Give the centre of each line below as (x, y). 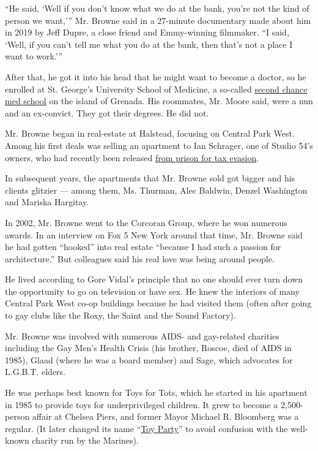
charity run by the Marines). (85, 440)
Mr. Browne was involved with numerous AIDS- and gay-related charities (142, 335)
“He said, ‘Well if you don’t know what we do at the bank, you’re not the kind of (157, 8)
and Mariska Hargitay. (47, 202)
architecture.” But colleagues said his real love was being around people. (140, 258)
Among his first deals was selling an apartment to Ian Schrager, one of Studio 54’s (159, 145)
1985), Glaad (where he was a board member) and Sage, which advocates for (149, 359)
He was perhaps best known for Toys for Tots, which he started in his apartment (156, 392)
